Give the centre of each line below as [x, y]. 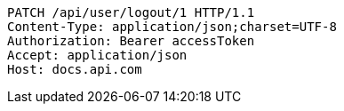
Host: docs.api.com [75, 69]
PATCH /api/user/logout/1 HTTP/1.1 [131, 12]
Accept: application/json [97, 55]
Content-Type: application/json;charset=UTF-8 [172, 27]
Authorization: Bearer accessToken [131, 41]
